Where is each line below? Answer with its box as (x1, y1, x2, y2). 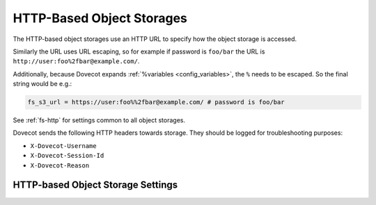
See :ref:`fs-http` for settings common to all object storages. (13, 116, 186, 124)
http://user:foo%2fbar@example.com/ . (13, 57, 140, 65)
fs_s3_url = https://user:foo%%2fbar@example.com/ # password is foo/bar (27, 98, 285, 106)
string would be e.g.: (13, 80, 72, 88)
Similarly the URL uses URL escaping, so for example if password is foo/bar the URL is (13, 47, 265, 56)
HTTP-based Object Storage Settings (13, 179, 178, 191)
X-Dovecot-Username (30, 142, 97, 149)
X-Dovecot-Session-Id (30, 151, 104, 160)
